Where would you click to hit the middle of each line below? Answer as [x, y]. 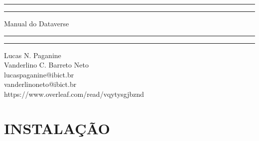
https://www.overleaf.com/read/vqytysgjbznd [74, 94]
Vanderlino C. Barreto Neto [46, 65]
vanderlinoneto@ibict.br [40, 84]
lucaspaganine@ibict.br [39, 74]
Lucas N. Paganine [33, 55]
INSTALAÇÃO [57, 128]
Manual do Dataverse [37, 23]
